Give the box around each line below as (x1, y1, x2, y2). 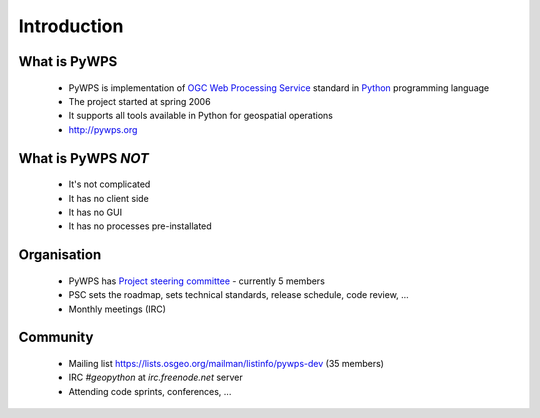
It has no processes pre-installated (68, 220, 212, 232)
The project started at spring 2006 (68, 95, 211, 107)
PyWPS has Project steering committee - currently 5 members (68, 275, 325, 287)
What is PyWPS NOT (18, 150, 150, 167)
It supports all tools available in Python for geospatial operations (68, 110, 334, 122)
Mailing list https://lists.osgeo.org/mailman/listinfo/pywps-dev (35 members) (68, 357, 385, 369)
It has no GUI (68, 206, 123, 218)
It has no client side (68, 192, 149, 204)
